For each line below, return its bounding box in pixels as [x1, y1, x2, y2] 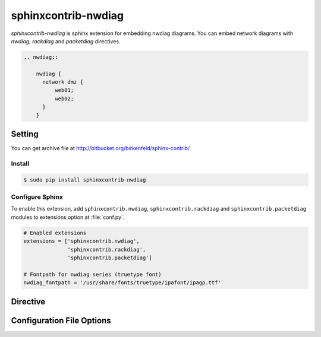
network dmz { [42, 79, 83, 85]
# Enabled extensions [23, 229, 87, 236]
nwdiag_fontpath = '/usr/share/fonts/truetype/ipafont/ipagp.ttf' [23, 279, 221, 286]
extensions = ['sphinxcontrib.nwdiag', [23, 238, 140, 244]
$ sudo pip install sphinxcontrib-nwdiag [23, 176, 146, 183]
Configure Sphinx [11, 193, 64, 201]
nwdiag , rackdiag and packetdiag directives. [11, 37, 121, 44]
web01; [54, 87, 74, 94]
